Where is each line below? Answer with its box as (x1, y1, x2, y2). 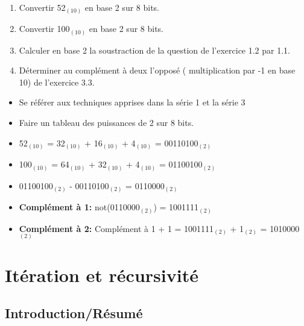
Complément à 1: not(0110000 (19, 201, 140, 213)
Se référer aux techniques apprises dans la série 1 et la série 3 (19, 96, 245, 108)
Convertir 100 (19, 22, 70, 35)
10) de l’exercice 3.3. (19, 75, 95, 88)
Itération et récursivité (5, 262, 198, 287)
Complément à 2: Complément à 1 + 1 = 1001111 (19, 222, 214, 234)
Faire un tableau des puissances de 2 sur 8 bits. (19, 116, 194, 128)
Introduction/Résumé (5, 304, 143, 322)
